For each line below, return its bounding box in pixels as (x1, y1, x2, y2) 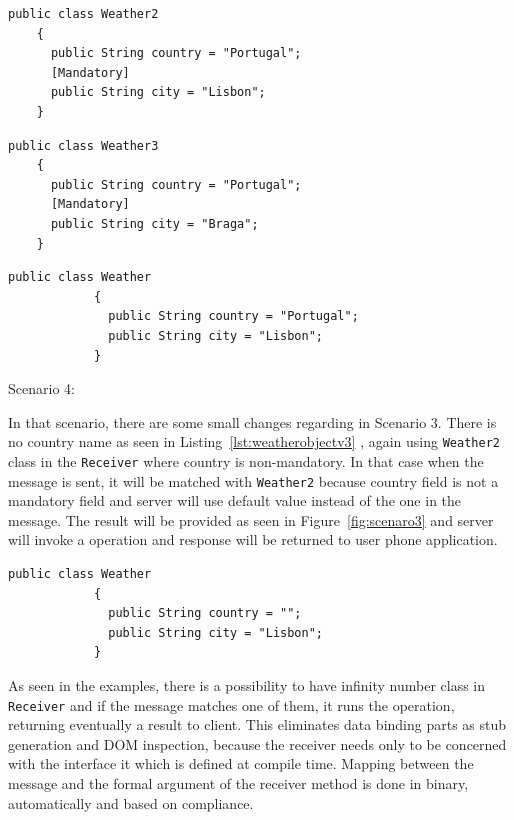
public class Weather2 (8, 7, 159, 21)
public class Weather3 (8, 138, 159, 153)
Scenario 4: (8, 378, 75, 399)
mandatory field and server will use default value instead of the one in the (8, 490, 462, 511)
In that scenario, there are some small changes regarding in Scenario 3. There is (8, 411, 497, 432)
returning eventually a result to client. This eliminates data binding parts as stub (8, 714, 507, 735)
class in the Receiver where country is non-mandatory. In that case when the (8, 450, 484, 471)
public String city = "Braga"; (50, 216, 259, 231)
